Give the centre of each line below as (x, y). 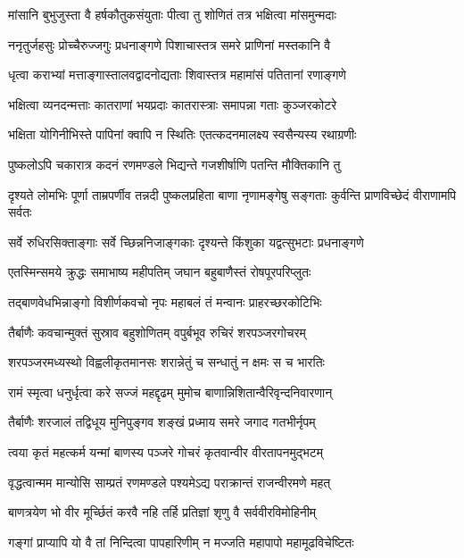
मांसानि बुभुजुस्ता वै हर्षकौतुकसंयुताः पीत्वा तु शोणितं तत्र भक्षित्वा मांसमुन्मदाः (172, 14)
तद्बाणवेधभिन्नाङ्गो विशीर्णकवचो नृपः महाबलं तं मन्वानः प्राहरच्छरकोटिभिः (165, 301)
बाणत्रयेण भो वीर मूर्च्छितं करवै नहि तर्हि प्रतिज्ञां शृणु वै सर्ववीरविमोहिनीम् (162, 512)
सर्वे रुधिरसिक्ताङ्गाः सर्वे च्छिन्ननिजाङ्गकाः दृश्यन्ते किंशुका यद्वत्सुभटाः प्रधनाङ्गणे (186, 242)
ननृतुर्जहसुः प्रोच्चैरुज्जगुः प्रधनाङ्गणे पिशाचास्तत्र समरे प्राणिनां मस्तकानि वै (170, 44)
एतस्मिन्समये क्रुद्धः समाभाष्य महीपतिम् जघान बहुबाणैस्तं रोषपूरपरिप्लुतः (160, 272)
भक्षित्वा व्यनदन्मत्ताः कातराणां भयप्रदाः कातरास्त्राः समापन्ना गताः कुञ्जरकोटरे (173, 104)
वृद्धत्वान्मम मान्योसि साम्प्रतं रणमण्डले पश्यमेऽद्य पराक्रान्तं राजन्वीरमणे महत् (170, 482)
